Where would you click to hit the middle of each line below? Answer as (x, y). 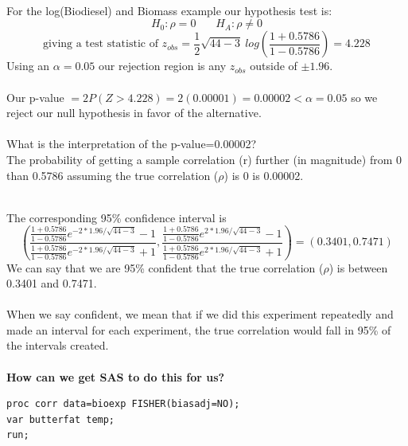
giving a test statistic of (101, 44)
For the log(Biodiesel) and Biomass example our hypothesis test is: (169, 10)
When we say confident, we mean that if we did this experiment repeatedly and (200, 314)
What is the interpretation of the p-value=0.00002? (132, 144)
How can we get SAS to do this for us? (116, 376)
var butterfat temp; (61, 419)
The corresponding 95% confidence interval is (117, 217)
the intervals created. (58, 345)
